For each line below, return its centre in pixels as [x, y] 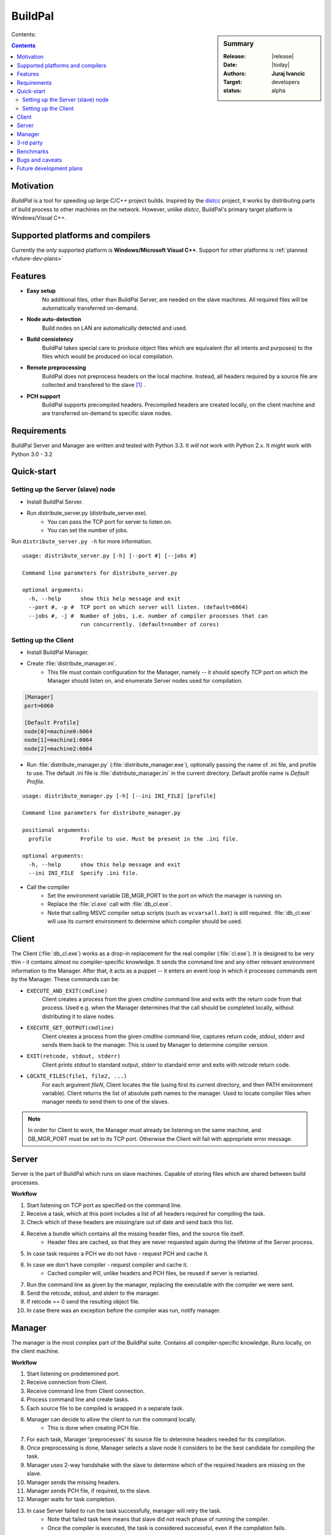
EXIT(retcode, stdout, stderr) [74, 1056]
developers [286, 82]
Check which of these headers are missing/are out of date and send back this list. [130, 1222]
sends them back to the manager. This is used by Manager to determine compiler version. [155, 1044]
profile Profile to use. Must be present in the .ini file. [134, 839]
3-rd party [30, 143]
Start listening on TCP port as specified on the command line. [104, 1205]
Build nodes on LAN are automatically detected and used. [115, 328]
